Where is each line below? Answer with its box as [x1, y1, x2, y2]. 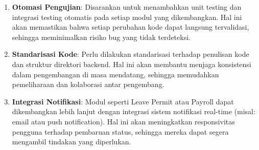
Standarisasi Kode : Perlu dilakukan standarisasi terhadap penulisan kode [12, 49, 249, 59]
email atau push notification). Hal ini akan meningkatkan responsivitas [12, 116, 235, 126]
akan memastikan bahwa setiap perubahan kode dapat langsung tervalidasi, [12, 22, 249, 32]
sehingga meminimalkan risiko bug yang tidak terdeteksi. [12, 31, 191, 42]
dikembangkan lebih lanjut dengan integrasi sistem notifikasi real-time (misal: [12, 106, 255, 117]
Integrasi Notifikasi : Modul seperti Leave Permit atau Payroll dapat [12, 96, 234, 106]
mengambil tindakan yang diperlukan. [12, 136, 131, 147]
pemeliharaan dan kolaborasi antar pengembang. [12, 79, 164, 90]
